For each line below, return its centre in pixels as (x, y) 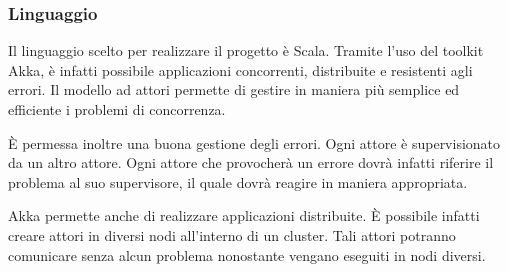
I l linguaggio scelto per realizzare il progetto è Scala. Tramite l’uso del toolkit (246, 50)
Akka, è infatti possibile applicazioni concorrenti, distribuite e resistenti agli (240, 69)
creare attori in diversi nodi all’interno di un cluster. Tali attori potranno (232, 234)
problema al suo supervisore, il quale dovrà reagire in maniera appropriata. (238, 181)
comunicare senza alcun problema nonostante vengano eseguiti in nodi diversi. (247, 254)
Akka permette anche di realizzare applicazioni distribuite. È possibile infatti (244, 215)
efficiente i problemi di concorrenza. (117, 109)
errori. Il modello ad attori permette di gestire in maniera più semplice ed (234, 89)
